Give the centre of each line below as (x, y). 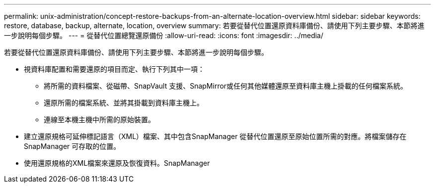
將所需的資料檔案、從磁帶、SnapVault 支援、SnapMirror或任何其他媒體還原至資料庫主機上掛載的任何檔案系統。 (226, 86)
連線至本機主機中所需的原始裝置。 (99, 119)
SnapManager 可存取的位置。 (72, 146)
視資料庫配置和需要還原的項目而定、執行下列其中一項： (114, 69)
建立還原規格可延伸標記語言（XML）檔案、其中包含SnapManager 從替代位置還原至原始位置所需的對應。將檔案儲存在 (215, 136)
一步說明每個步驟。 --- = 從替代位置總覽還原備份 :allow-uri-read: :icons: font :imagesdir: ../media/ (164, 35)
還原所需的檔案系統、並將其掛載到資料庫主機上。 (124, 103)
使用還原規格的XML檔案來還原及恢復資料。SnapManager (117, 163)
